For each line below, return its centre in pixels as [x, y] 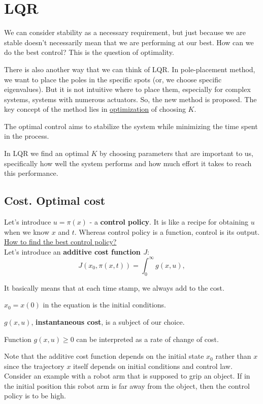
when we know [27, 231]
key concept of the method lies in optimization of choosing [95, 109]
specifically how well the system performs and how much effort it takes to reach [128, 163]
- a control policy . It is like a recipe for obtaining [169, 222]
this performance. [31, 173]
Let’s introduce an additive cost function [72, 251]
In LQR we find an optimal [46, 153]
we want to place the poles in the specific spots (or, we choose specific [113, 79]
